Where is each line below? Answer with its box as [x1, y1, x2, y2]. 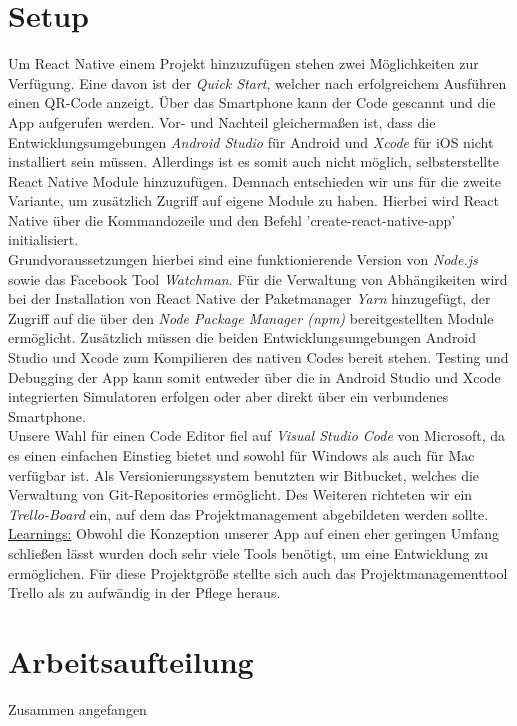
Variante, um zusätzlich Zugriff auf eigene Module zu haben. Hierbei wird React [8, 190, 499, 211]
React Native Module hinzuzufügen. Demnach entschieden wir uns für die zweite [8, 170, 501, 191]
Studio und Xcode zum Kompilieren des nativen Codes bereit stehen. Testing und [8, 347, 509, 368]
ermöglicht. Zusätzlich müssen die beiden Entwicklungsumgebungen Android [8, 327, 477, 348]
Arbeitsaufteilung [8, 640, 254, 681]
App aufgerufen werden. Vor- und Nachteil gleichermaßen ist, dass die [8, 111, 436, 132]
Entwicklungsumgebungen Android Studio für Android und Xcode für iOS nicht [8, 131, 494, 152]
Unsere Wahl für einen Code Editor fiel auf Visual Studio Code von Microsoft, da [8, 425, 505, 446]
